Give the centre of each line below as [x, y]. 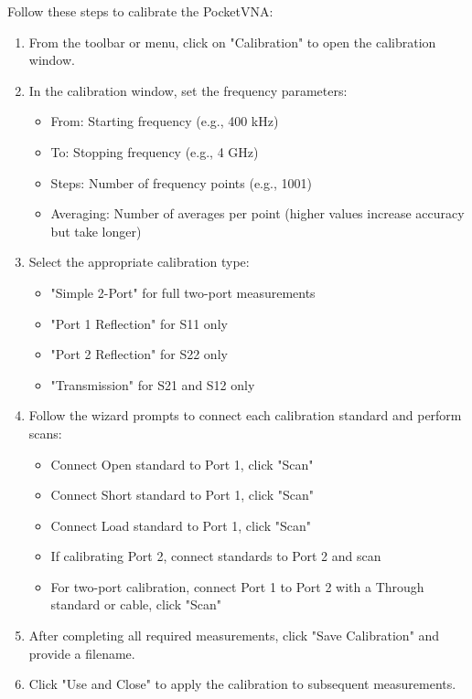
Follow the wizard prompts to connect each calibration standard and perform [245, 415]
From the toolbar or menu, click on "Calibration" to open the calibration [232, 42]
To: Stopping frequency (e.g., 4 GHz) [155, 151]
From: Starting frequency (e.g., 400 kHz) [165, 121]
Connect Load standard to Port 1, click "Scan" [181, 525]
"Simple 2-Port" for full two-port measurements [183, 292]
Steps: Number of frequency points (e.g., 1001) [181, 182]
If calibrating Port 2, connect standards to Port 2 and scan [216, 556]
